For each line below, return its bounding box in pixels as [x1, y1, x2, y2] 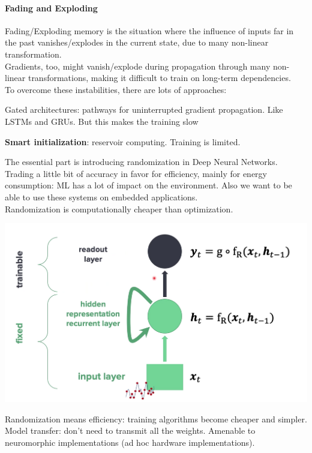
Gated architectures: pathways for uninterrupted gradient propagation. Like [5, 103, 283, 116]
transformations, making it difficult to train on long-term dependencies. [28, 71, 291, 84]
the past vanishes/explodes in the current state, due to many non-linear [5, 36, 269, 49]
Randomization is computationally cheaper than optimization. [5, 202, 233, 215]
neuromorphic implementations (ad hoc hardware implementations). [5, 436, 255, 448]
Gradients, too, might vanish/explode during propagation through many [5, 59, 271, 72]
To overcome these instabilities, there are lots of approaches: [5, 83, 227, 95]
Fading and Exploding [5, 1, 98, 14]
